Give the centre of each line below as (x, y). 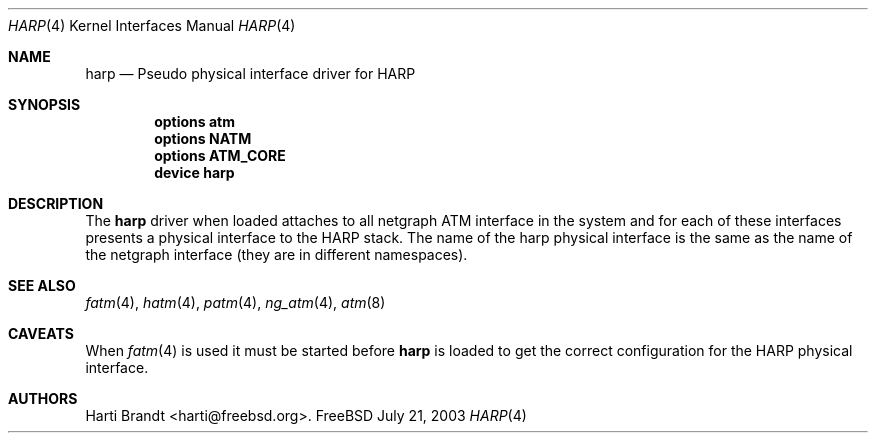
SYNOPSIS (44, 104)
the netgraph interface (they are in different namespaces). (276, 254)
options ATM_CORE (220, 155)
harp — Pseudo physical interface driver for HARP (250, 73)
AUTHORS (43, 398)
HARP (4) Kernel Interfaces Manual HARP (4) (152, 25)
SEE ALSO (42, 285)
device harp (194, 172)
